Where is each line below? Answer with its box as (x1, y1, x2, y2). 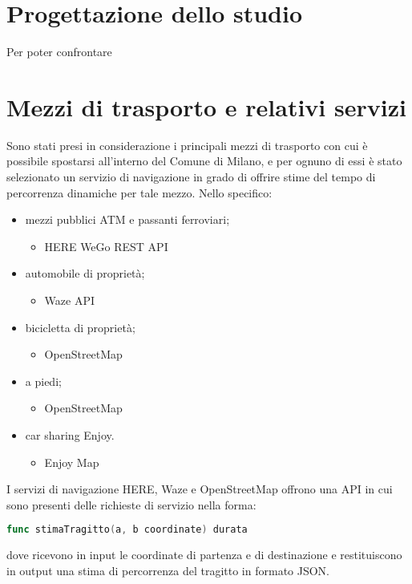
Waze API (44, 292, 95, 308)
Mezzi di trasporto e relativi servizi (6, 90, 406, 123)
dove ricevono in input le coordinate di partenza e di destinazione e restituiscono (6, 546, 402, 563)
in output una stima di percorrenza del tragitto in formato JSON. (6, 562, 330, 578)
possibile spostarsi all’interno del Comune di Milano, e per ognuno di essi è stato (6, 152, 402, 169)
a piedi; (25, 372, 62, 389)
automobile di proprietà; (25, 265, 145, 282)
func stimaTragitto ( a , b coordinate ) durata (6, 524, 248, 536)
